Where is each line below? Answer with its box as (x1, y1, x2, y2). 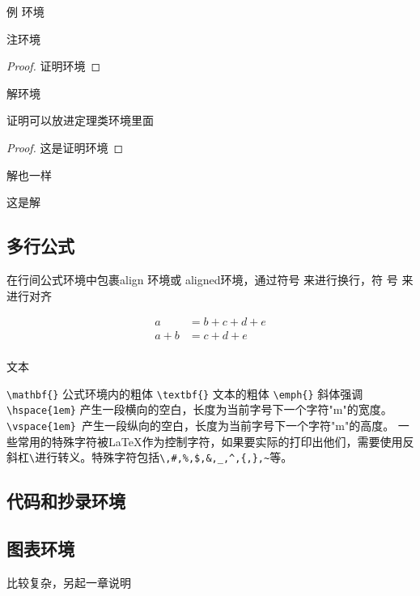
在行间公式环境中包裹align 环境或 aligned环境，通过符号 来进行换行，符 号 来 (6, 270, 414, 287)
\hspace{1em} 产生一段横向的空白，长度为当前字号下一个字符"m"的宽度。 (6, 401, 392, 418)
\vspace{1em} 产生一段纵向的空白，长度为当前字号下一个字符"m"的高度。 (6, 417, 395, 434)
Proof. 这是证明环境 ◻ (6, 138, 124, 155)
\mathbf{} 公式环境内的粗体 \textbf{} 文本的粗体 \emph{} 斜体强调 (6, 385, 363, 402)
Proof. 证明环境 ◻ (6, 57, 101, 74)
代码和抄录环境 (6, 488, 125, 513)
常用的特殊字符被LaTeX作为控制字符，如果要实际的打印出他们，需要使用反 (17, 432, 414, 449)
